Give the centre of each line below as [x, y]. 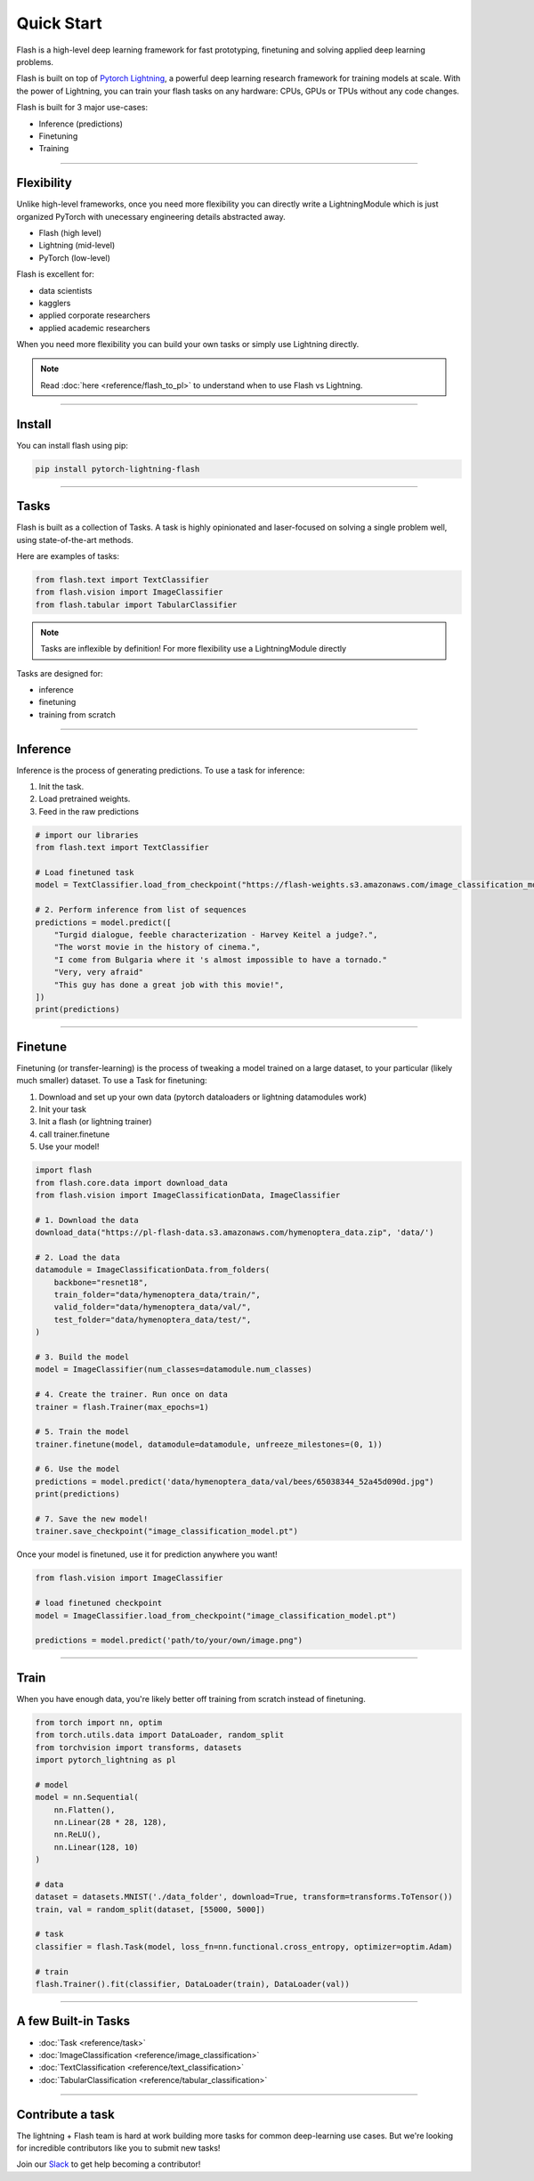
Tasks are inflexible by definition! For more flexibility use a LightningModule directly [194, 649]
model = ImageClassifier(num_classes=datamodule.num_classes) [174, 1370]
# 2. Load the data [77, 1257]
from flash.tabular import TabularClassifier [136, 604]
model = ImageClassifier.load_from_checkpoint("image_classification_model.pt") [216, 1615]
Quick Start [59, 23]
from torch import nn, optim [99, 1722]
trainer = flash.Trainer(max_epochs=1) [122, 1407]
